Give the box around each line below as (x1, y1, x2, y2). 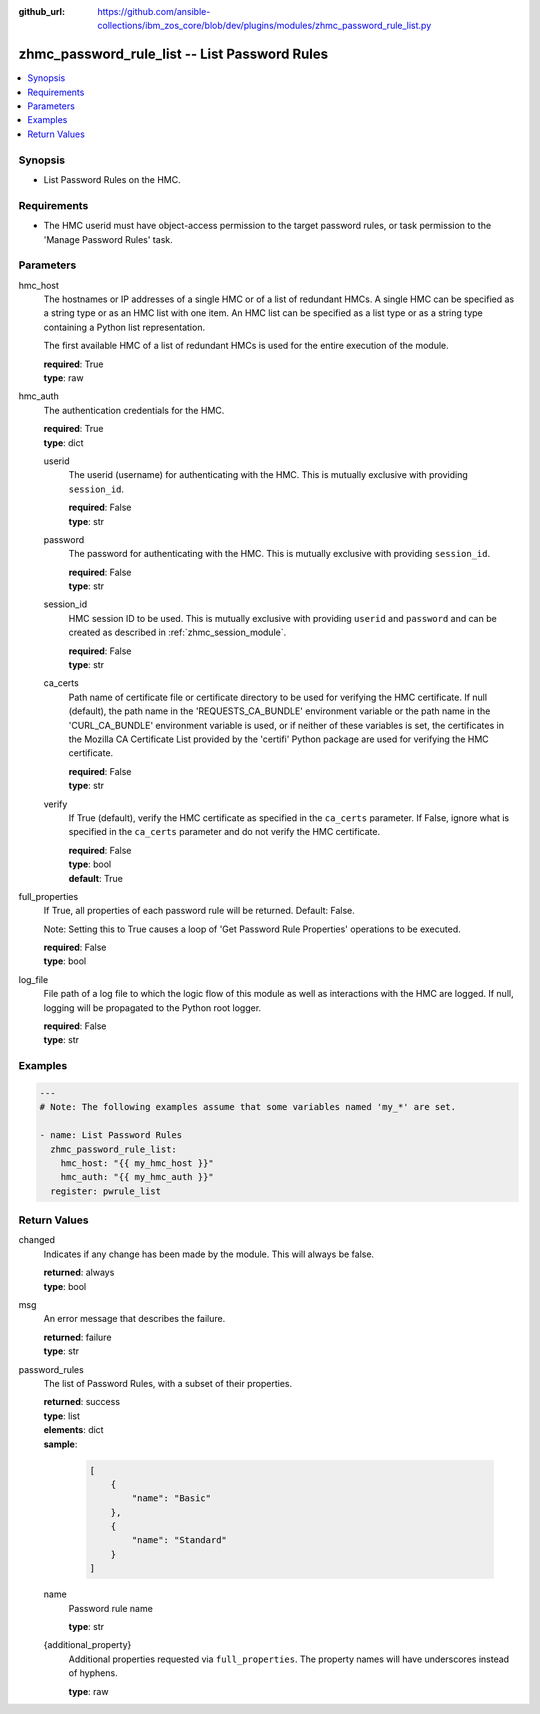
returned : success (43, 1396, 120, 1408)
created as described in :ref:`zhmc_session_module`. (68, 626, 287, 639)
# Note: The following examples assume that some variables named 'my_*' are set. (39, 1101, 457, 1113)
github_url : (18, 6, 65, 17)
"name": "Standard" (131, 1535, 227, 1546)
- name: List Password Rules (39, 1130, 183, 1141)
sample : (43, 1438, 78, 1450)
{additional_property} (43, 1639, 132, 1651)
